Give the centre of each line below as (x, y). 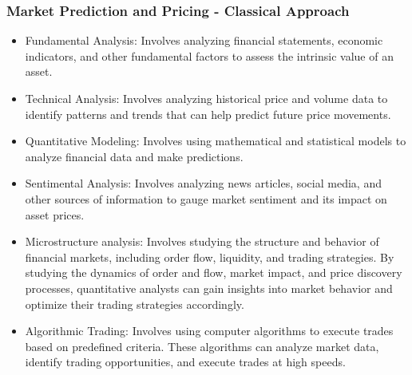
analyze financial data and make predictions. (134, 156)
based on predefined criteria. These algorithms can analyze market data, (202, 346)
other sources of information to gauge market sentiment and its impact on (206, 198)
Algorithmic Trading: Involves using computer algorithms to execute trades (209, 331)
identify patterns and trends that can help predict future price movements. (208, 114)
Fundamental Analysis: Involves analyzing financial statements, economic (204, 40)
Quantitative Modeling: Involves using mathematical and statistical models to (216, 141)
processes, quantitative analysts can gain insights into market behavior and (209, 288)
